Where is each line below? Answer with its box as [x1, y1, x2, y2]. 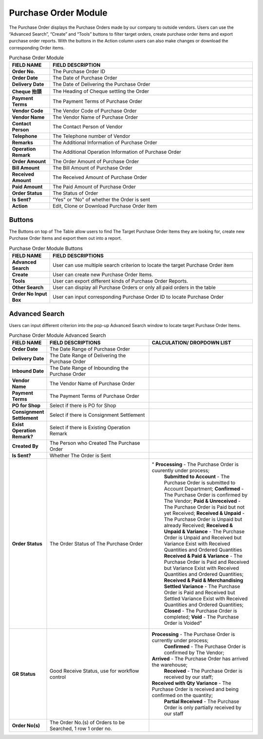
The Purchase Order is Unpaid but [164, 516, 243, 523]
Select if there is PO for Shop [49, 402, 116, 409]
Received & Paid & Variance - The [164, 553, 243, 559]
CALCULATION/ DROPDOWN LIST [151, 339, 231, 346]
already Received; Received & [164, 522, 233, 529]
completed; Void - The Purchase [164, 614, 239, 620]
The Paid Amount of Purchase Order [53, 184, 136, 190]
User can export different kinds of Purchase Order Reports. [53, 278, 188, 285]
